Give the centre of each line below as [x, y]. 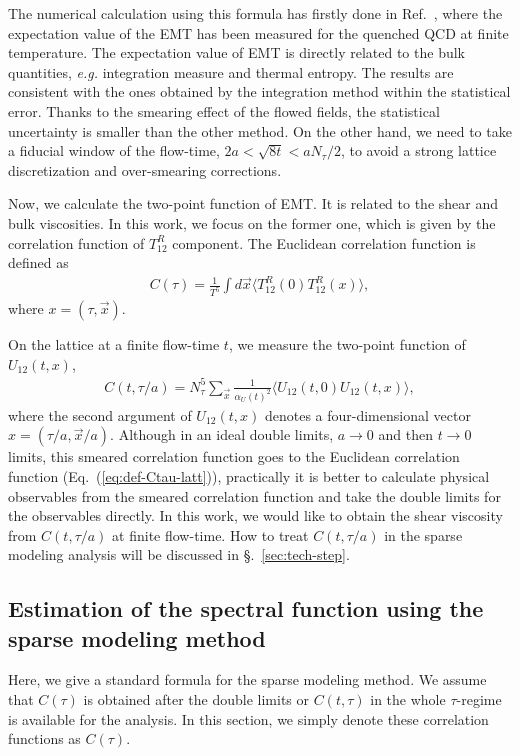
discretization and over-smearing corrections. [145, 169]
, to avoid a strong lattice [418, 150]
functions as [44, 738]
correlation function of [76, 242]
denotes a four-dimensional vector [367, 414]
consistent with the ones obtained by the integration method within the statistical [259, 91]
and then [405, 434]
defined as [38, 262]
